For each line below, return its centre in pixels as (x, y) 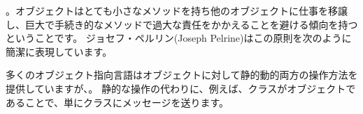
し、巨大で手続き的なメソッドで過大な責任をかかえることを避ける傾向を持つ (182, 24)
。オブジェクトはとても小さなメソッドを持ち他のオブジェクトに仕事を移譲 (177, 10)
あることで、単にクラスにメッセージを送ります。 (118, 102)
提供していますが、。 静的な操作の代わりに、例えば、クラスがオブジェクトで (181, 88)
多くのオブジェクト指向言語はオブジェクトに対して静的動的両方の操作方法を (182, 75)
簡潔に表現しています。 (59, 51)
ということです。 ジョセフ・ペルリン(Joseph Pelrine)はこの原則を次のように (179, 38)
